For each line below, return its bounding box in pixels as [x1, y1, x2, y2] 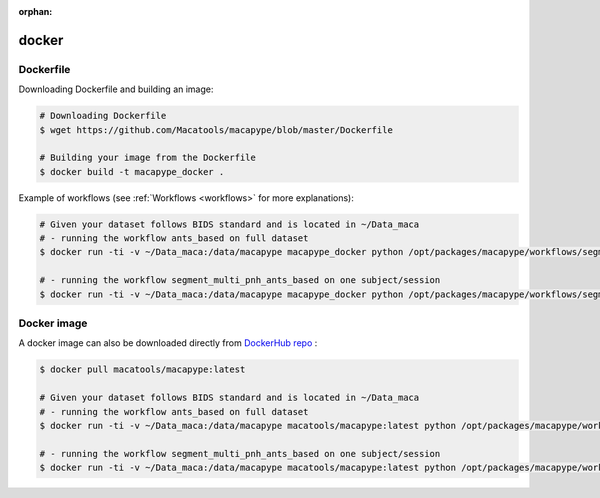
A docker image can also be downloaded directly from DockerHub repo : [18, 337, 318, 349]
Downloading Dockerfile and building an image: [18, 83, 214, 95]
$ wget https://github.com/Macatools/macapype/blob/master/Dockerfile [39, 124, 394, 135]
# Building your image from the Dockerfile [39, 152, 257, 164]
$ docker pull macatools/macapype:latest [39, 364, 246, 375]
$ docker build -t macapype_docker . [39, 166, 225, 177]
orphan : [18, 6, 53, 17]
